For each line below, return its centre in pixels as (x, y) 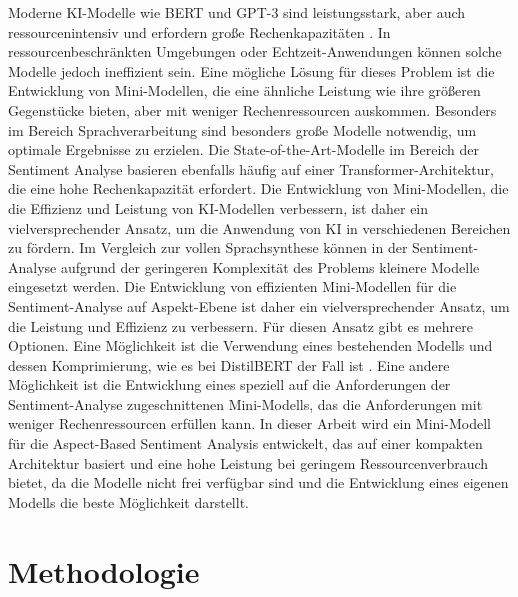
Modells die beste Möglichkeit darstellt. (128, 501)
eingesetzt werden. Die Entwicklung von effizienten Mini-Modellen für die (232, 286)
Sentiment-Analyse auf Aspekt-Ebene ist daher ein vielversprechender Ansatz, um (259, 305)
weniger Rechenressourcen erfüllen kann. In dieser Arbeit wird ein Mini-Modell (249, 423)
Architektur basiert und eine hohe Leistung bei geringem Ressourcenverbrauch (248, 462)
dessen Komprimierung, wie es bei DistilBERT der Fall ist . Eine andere (229, 364)
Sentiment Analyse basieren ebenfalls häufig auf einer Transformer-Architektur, (251, 168)
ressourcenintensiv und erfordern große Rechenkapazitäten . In (199, 31)
